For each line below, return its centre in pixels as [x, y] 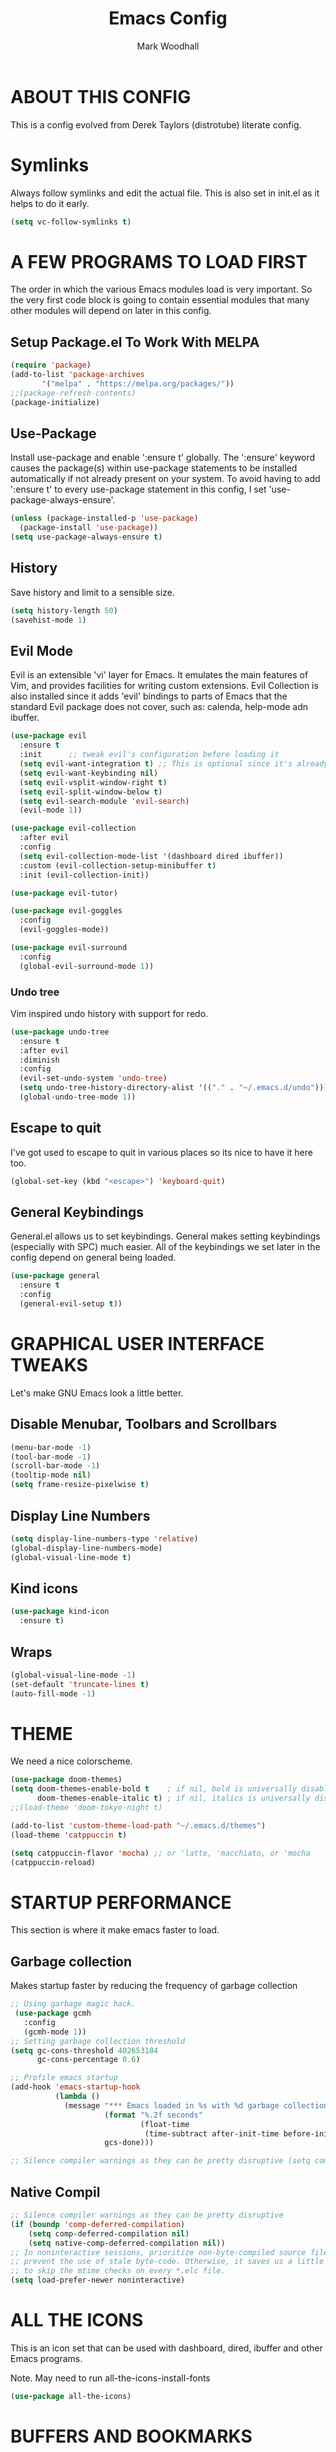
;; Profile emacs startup [64, 2078]
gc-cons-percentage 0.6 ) [88, 2060]
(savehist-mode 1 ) [48, 620]
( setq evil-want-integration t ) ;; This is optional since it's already [174, 764]
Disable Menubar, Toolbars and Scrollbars [144, 1424]
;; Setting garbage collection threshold [98, 2041]
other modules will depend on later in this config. [111, 311]
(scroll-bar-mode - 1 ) [55, 1466]
